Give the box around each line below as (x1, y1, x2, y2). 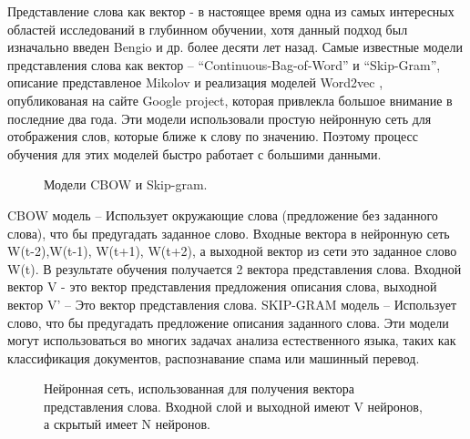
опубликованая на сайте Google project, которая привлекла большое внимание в (7, 90, 453, 109)
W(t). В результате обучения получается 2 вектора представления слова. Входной (7, 259, 462, 278)
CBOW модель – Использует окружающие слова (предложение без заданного (7, 205, 438, 224)
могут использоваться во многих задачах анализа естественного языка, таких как (7, 331, 456, 350)
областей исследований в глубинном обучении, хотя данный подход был (7, 19, 408, 38)
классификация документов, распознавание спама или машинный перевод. (7, 348, 420, 367)
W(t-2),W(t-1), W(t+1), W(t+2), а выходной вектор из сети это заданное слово (7, 241, 457, 260)
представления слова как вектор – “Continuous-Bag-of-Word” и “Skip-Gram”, (7, 55, 441, 74)
